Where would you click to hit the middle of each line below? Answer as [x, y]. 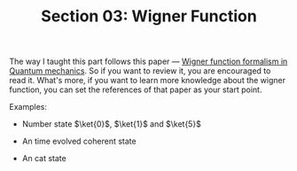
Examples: [28, 107]
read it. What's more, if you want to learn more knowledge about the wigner [148, 81]
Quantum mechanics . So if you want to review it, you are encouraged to [140, 71]
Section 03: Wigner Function [149, 16]
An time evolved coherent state [79, 141]
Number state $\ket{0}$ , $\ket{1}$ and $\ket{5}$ [111, 124]
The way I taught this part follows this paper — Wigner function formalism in [148, 62]
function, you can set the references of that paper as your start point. [136, 89]
